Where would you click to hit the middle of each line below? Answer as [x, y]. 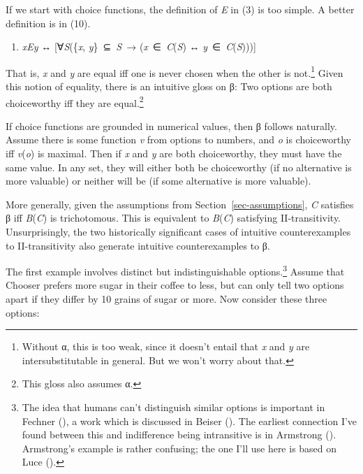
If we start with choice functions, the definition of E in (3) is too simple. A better [180, 9]
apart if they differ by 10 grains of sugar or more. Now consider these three [166, 299]
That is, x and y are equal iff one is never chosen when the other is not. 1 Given [175, 71]
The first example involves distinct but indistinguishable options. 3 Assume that [175, 270]
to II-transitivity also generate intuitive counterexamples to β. [138, 245]
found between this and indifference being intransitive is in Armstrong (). [179, 434]
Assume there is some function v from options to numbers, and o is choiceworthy [178, 139]
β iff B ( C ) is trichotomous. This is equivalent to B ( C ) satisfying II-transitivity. [173, 218]
